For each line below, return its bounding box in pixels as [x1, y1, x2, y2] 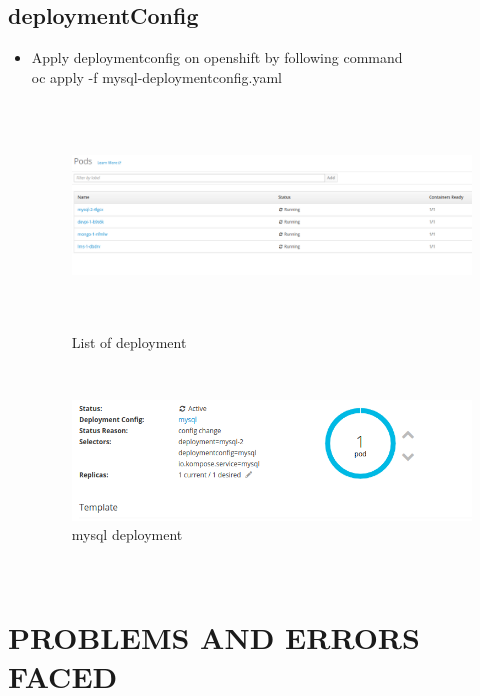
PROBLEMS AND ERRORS [8, 616, 420, 657]
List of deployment [71, 331, 187, 352]
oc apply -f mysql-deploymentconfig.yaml [31, 66, 282, 87]
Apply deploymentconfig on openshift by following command [31, 47, 403, 68]
